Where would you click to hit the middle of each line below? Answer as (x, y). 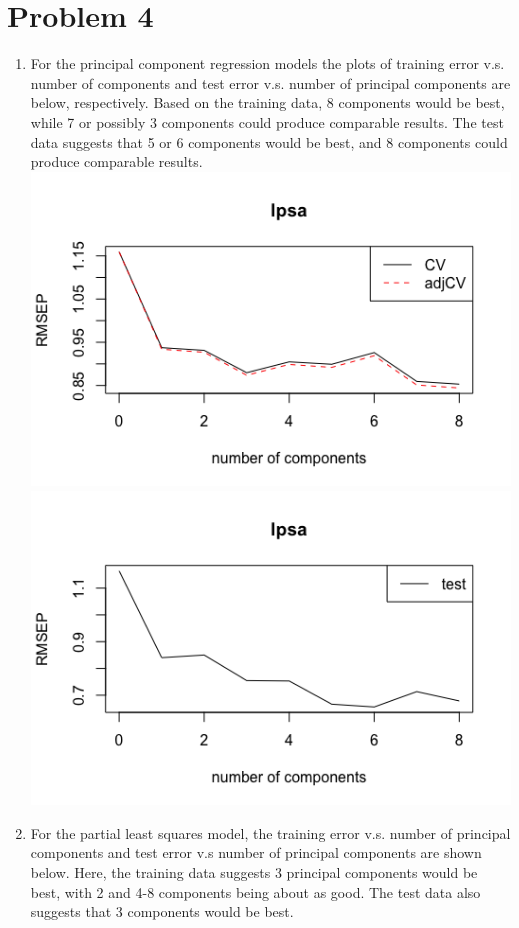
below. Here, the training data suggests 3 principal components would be (254, 871)
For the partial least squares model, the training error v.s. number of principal (270, 832)
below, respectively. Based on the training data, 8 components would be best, (267, 102)
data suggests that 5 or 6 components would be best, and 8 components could (269, 141)
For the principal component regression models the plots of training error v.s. (267, 63)
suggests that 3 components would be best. (162, 911)
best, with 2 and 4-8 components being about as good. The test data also (255, 891)
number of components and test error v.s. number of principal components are (270, 82)
